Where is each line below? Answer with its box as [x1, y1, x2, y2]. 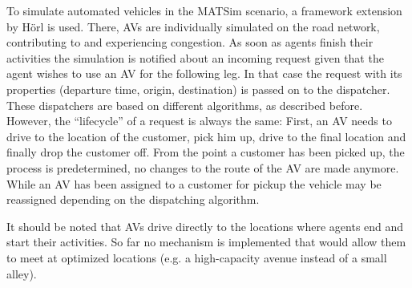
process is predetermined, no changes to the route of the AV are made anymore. [6, 159, 399, 176]
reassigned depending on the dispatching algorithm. [6, 191, 260, 208]
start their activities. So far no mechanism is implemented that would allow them [6, 233, 406, 250]
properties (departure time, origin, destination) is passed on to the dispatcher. [6, 80, 390, 97]
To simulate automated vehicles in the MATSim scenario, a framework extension [6, 2, 402, 18]
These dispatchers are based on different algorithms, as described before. [6, 96, 363, 113]
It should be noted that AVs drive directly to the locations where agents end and [6, 217, 404, 234]
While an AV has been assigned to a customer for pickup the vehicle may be [6, 175, 382, 192]
